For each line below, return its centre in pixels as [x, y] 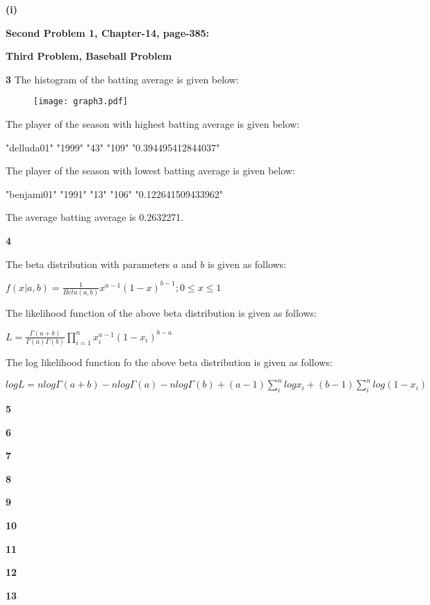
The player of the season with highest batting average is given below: [153, 124]
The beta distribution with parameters [88, 264]
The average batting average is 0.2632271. [95, 217]
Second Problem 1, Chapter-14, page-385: [108, 32]
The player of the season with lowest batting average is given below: [150, 171]
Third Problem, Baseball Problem [89, 56]
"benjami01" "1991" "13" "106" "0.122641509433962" [114, 193]
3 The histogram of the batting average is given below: [122, 79]
